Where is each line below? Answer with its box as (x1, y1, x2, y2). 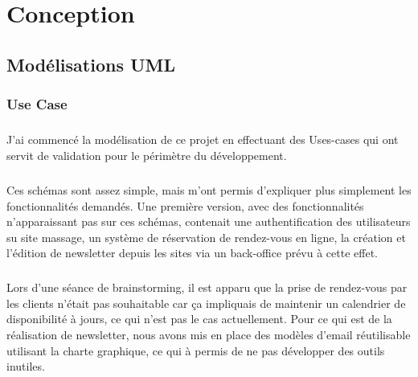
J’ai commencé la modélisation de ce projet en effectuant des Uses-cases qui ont (6, 131, 399, 148)
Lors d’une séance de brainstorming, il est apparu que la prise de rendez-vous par (6, 279, 408, 296)
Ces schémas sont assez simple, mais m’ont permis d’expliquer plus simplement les (6, 181, 412, 198)
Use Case (6, 94, 68, 114)
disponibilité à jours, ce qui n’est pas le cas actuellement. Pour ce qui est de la (6, 310, 392, 327)
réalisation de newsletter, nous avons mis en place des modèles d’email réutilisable (6, 326, 411, 343)
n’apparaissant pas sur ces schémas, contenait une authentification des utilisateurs (6, 213, 411, 230)
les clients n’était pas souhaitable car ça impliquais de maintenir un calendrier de (6, 294, 406, 311)
